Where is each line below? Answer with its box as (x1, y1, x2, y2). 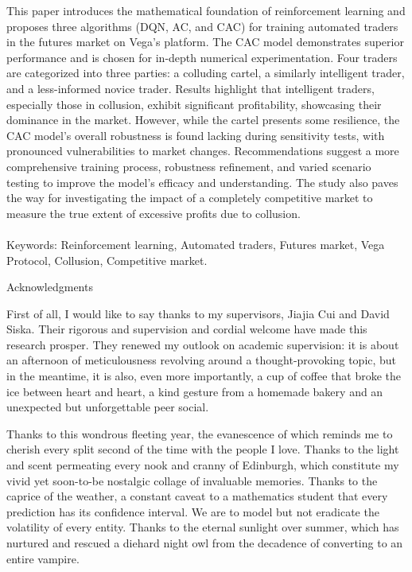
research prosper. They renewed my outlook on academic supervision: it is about (6, 336, 399, 352)
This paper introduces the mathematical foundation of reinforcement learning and (6, 2, 406, 18)
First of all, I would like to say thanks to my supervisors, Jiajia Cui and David (6, 305, 390, 321)
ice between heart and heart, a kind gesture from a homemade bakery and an (6, 383, 383, 399)
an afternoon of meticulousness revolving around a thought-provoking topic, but (6, 352, 397, 368)
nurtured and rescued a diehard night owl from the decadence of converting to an (6, 535, 403, 551)
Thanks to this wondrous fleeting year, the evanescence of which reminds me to (6, 425, 393, 442)
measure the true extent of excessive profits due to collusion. (6, 204, 301, 221)
